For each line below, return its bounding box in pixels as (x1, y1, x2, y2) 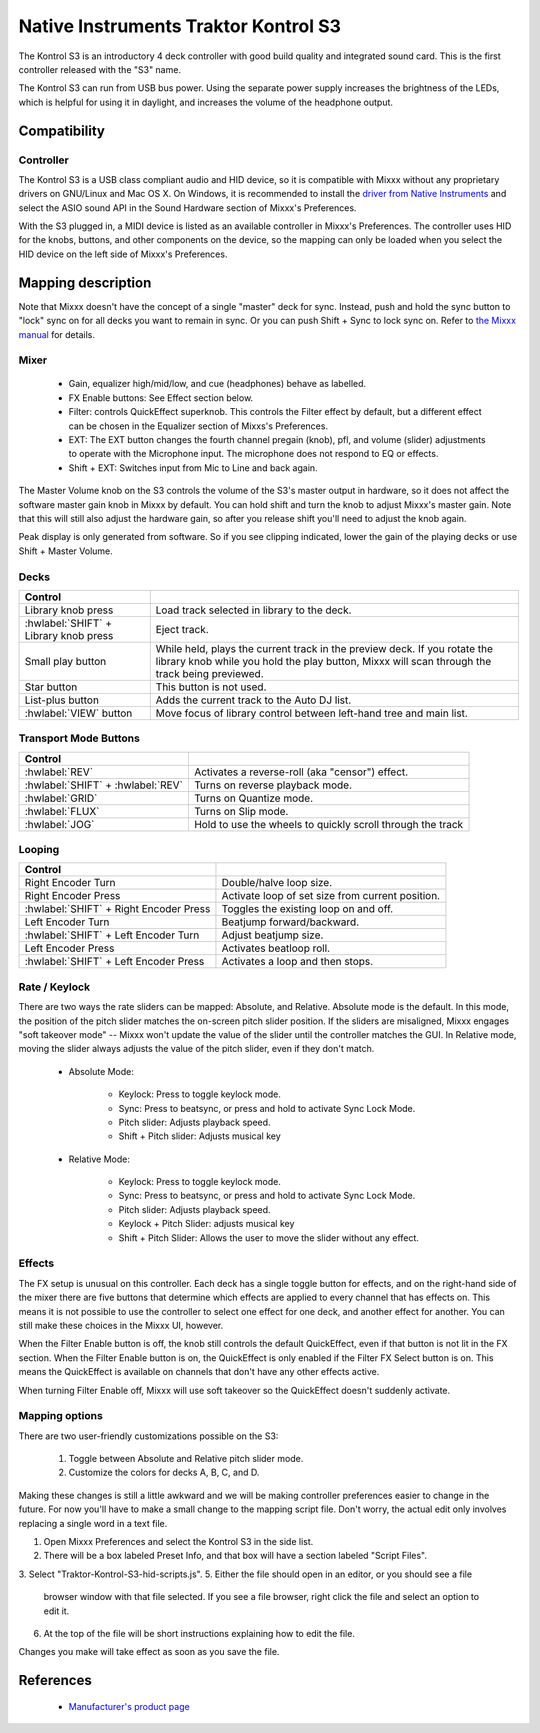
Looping (18, 843, 60, 857)
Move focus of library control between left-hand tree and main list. (155, 706, 469, 720)
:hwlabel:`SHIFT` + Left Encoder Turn (24, 928, 200, 942)
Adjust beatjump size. (221, 928, 324, 942)
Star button (24, 680, 78, 694)
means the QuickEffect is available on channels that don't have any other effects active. (18, 1366, 380, 1378)
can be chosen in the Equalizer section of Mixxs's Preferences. (68, 420, 329, 432)
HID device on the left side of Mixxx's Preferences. (18, 248, 228, 260)
